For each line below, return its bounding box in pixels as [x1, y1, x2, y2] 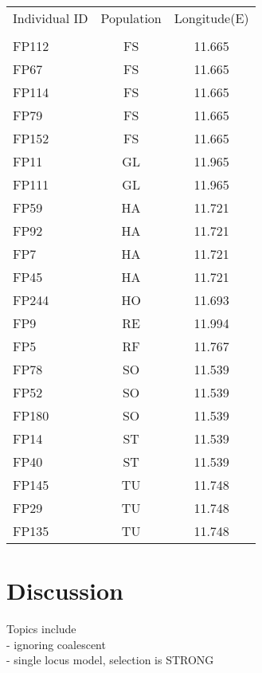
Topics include [6, 620, 76, 637]
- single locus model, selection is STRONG [6, 651, 214, 668]
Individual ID [13, 9, 88, 27]
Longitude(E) [174, 9, 249, 27]
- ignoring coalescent [6, 636, 106, 652]
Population [100, 9, 162, 27]
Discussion [6, 574, 123, 607]
